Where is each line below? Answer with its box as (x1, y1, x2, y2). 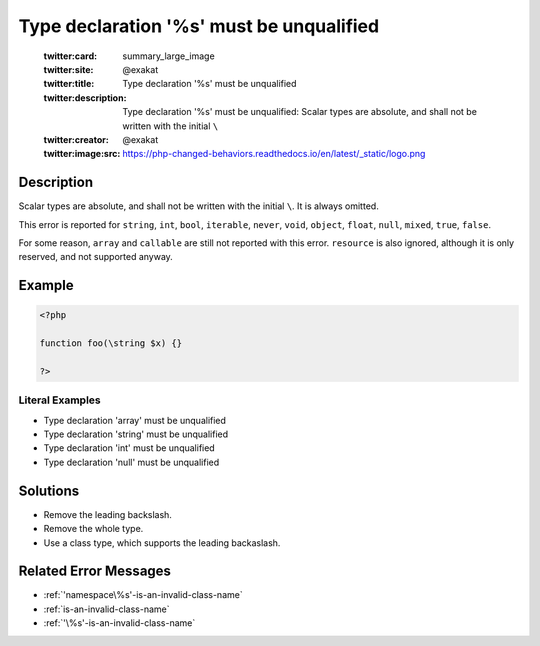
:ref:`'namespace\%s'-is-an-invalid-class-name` (43, 589, 244, 601)
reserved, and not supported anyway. (18, 251, 174, 263)
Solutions (18, 482, 80, 499)
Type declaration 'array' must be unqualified (43, 414, 227, 426)
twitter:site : (43, 63, 94, 75)
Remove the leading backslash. (43, 508, 172, 520)
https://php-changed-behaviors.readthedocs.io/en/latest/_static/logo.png (122, 148, 426, 160)
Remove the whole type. (43, 523, 144, 535)
